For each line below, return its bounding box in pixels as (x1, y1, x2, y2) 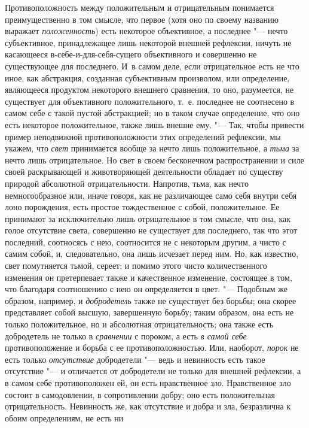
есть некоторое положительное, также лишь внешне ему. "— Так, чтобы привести (5, 118, 304, 130)
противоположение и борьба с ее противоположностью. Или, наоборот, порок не (5, 341, 299, 354)
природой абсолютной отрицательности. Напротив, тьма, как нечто (5, 177, 249, 189)
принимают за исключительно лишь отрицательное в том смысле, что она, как (5, 212, 291, 224)
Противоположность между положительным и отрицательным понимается (5, 1, 274, 13)
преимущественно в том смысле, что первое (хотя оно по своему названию (5, 13, 279, 25)
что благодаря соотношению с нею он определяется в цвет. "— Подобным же (5, 283, 287, 295)
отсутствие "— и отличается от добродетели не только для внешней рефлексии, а (5, 365, 301, 377)
